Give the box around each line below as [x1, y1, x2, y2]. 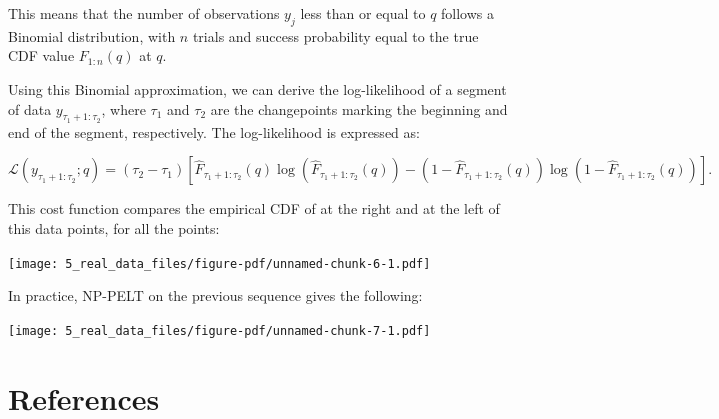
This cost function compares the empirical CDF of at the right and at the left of [8, 198, 500, 219]
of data [8, 98, 52, 119]
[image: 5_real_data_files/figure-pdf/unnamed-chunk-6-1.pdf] [8, 256, 431, 271]
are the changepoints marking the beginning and [210, 98, 508, 119]
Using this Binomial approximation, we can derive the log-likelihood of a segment [8, 78, 507, 99]
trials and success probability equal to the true [192, 25, 479, 46]
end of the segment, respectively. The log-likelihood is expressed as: [8, 121, 420, 142]
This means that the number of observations [8, 3, 280, 23]
